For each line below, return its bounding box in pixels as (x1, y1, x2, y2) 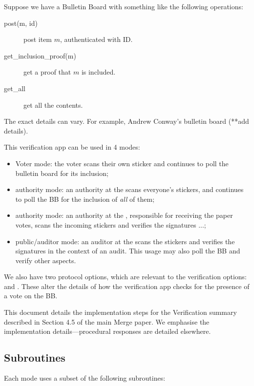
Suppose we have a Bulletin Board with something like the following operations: (4, 1, 243, 11)
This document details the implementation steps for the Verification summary (4, 307, 237, 317)
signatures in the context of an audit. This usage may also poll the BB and (15, 246, 240, 256)
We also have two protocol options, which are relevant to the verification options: (4, 271, 247, 282)
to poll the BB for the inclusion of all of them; (15, 193, 155, 204)
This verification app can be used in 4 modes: (4, 142, 140, 152)
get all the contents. (23, 99, 83, 110)
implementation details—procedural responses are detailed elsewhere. (4, 326, 211, 336)
